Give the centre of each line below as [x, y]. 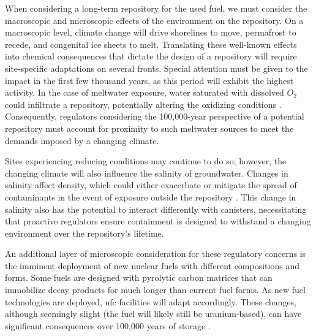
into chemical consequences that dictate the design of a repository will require [151, 56]
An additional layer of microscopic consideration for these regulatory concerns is [156, 254]
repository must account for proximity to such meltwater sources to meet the [149, 128]
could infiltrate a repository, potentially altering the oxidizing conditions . [143, 104]
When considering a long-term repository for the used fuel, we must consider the [156, 8]
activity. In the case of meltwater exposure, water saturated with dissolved [145, 92]
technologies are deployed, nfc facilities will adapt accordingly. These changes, [151, 301]
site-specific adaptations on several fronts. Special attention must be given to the [156, 68]
